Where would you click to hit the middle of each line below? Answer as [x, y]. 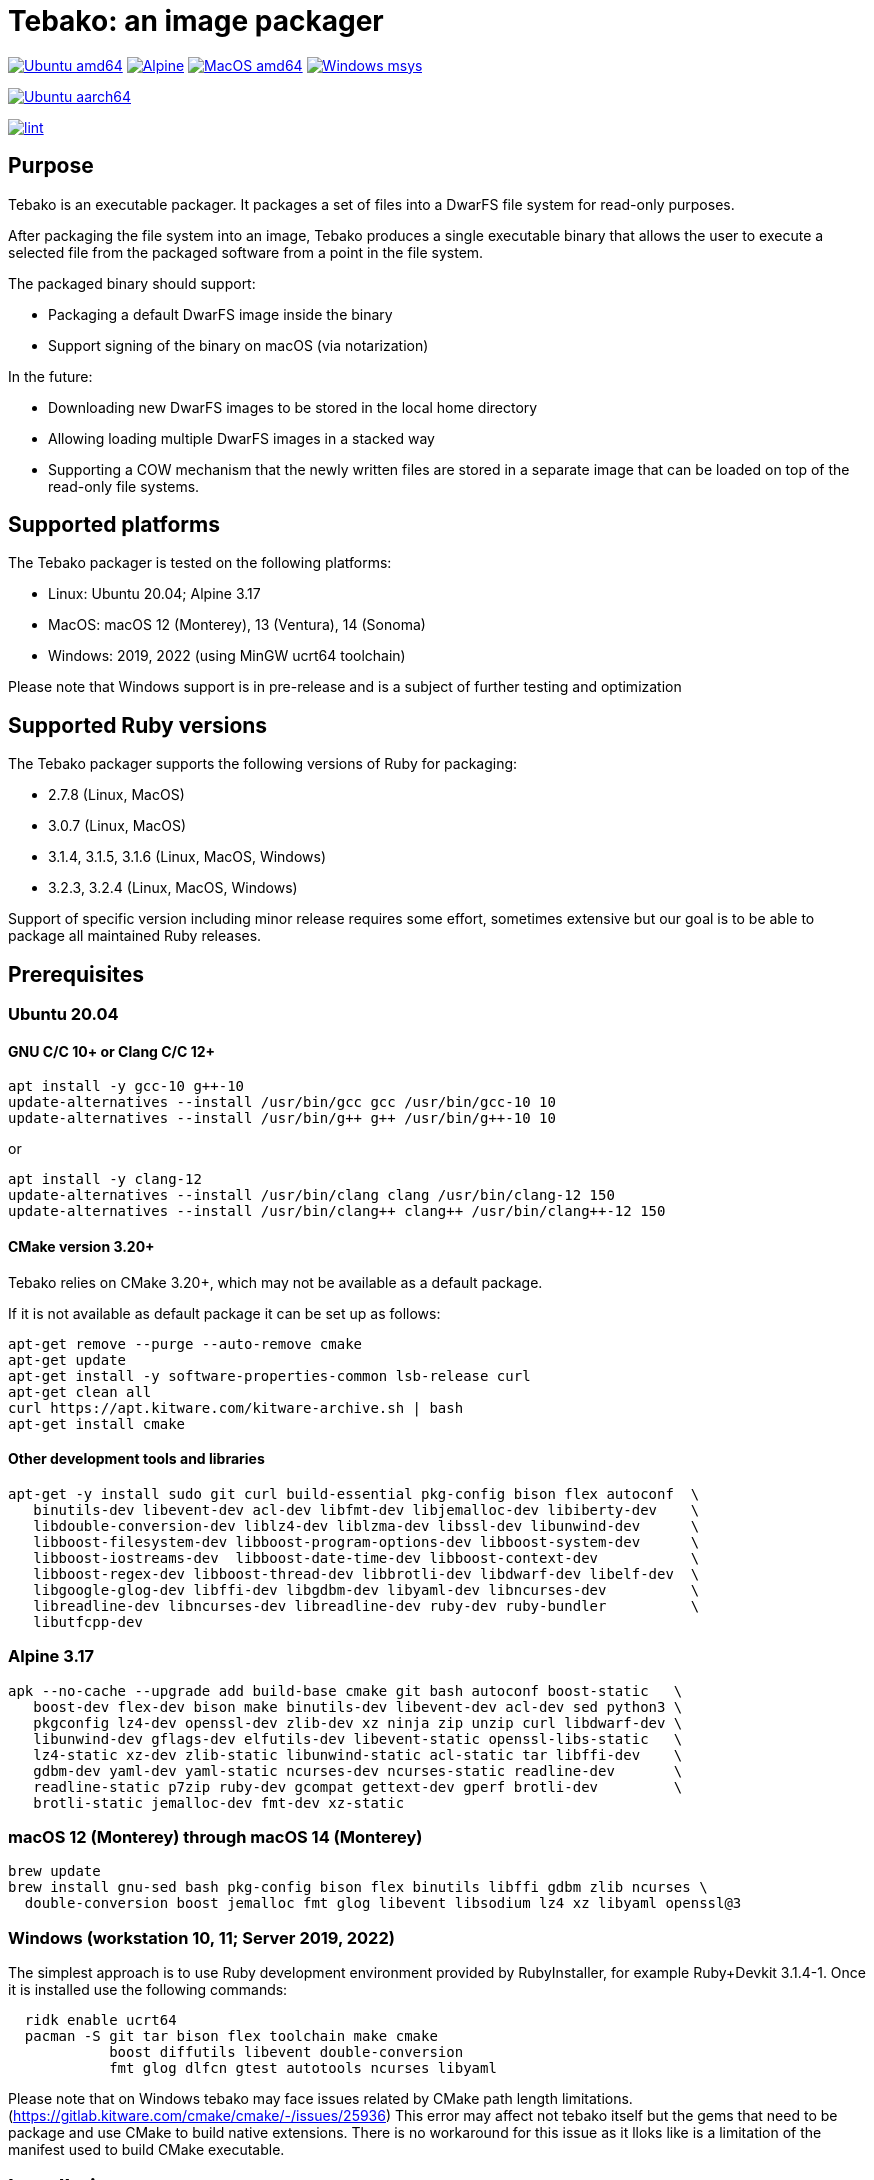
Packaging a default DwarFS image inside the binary [220, 314]
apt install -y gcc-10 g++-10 [126, 1086]
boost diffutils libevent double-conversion [286, 2052]
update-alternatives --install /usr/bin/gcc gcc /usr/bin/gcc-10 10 [282, 1102]
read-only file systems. [124, 486]
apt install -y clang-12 [105, 1179]
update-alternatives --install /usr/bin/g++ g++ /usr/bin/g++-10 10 [282, 1118]
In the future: [50, 376]
